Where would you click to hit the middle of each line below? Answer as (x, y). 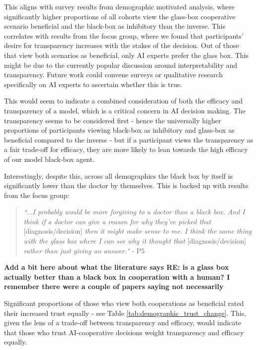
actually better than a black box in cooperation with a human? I (117, 276)
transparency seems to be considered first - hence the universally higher (113, 120)
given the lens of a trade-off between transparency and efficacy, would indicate (123, 323)
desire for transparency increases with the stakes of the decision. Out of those (122, 45)
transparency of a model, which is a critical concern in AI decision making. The (125, 110)
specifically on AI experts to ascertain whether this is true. (93, 84)
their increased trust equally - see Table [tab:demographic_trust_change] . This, (125, 313)
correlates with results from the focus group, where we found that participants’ (124, 35)
